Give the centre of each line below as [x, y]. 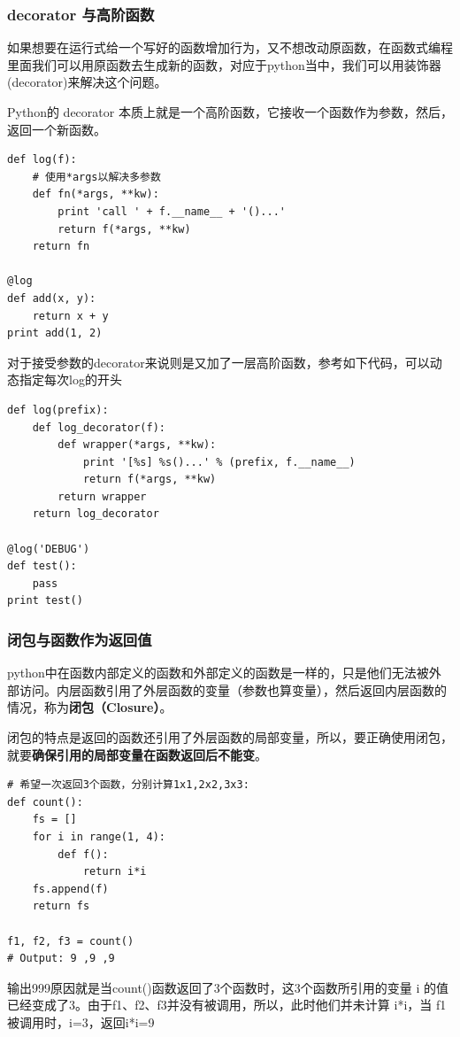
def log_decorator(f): [99, 427]
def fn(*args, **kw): [96, 194]
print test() [45, 601]
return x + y [70, 316]
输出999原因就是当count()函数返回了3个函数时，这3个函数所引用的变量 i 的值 [228, 987]
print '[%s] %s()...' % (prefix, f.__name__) [219, 462]
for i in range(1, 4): [99, 837]
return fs [61, 906]
